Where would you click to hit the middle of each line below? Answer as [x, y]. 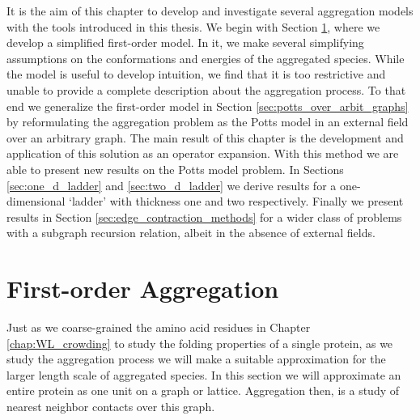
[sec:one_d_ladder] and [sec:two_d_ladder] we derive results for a [172, 185]
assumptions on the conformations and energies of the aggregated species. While [206, 58]
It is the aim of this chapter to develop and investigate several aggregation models [210, 11]
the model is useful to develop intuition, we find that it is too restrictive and [196, 74]
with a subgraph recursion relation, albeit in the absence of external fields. [191, 233]
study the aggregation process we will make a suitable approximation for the [196, 359]
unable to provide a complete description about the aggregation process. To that [206, 89]
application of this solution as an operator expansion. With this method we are [203, 153]
